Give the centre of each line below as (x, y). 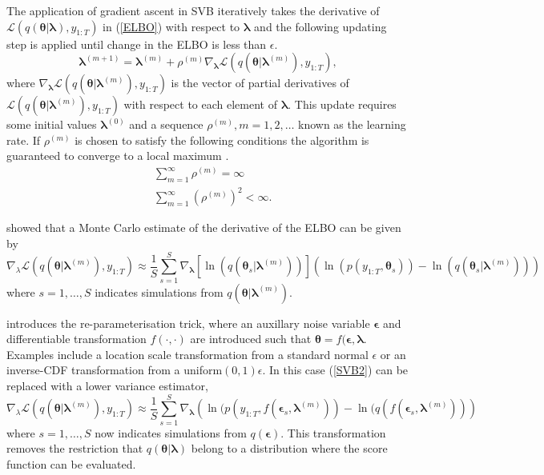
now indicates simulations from (171, 432)
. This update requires (342, 104)
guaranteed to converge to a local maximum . (118, 156)
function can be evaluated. (71, 463)
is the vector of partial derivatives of (260, 83)
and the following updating (320, 26)
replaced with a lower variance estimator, (107, 386)
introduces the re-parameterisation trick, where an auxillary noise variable (188, 323)
